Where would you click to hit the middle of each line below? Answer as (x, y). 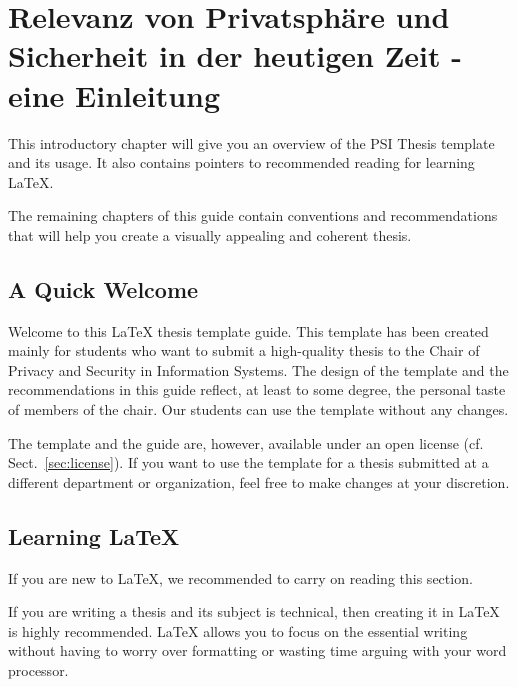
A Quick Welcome (103, 288)
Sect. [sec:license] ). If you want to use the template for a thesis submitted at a (248, 462)
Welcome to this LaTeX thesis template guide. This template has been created (248, 330)
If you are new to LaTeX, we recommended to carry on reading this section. (240, 577)
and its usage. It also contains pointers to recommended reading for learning (241, 162)
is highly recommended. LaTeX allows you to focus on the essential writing (238, 630)
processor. (38, 670)
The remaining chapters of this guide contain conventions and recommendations (253, 215)
